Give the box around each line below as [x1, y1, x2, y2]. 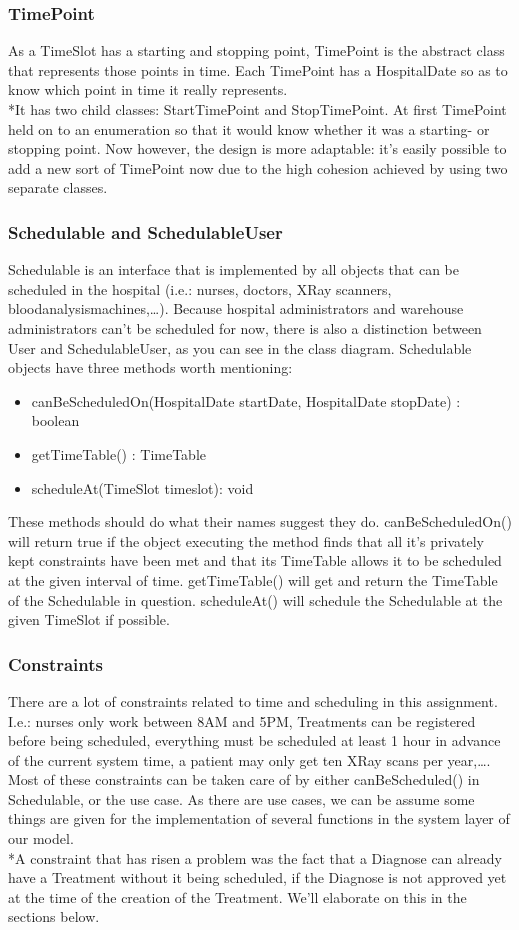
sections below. [8, 906, 100, 927]
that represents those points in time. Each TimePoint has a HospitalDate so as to [8, 59, 508, 80]
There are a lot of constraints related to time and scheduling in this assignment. [8, 690, 498, 711]
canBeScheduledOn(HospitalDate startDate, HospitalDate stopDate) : [31, 390, 461, 411]
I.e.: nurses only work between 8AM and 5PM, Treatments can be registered [8, 710, 476, 731]
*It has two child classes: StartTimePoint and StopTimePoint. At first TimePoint [8, 99, 507, 119]
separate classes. [8, 177, 108, 198]
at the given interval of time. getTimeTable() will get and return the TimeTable [8, 569, 498, 590]
